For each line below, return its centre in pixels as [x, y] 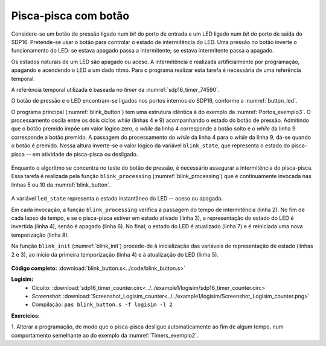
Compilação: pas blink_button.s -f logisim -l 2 [102, 304]
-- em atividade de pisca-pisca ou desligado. [82, 154]
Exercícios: [26, 316]
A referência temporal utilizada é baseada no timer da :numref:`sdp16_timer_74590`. [115, 89]
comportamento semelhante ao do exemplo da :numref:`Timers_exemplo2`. [105, 335]
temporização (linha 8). [40, 235]
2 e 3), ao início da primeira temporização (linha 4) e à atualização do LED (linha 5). [115, 254]
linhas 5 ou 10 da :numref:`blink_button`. [61, 185]
